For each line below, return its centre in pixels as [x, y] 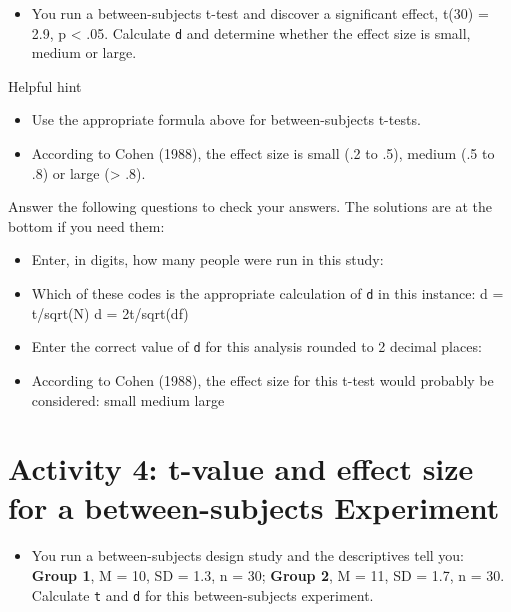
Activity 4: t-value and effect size [241, 468]
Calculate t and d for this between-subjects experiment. [202, 594]
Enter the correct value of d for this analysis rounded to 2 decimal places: [256, 346]
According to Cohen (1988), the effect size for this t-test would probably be [262, 379]
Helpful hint [45, 85]
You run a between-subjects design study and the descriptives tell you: [248, 555]
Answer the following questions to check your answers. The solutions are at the [250, 206]
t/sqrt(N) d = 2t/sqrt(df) [110, 312]
